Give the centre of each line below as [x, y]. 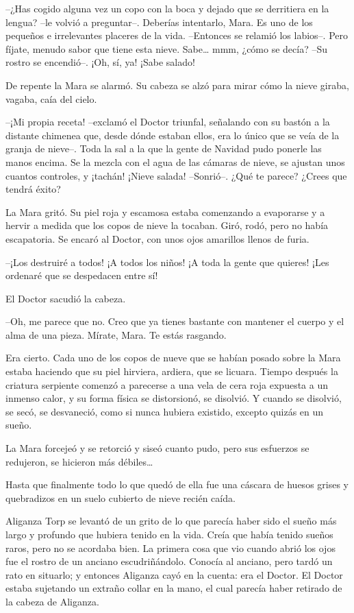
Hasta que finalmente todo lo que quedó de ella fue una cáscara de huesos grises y [177, 484]
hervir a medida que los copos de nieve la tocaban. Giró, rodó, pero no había [167, 225]
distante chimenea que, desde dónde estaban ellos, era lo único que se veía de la [173, 135]
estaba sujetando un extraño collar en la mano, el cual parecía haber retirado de [174, 588]
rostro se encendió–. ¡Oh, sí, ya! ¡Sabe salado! [100, 62]
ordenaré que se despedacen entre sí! [82, 275]
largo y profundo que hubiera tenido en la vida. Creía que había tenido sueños [169, 534]
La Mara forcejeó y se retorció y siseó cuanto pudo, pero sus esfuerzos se [157, 448]
